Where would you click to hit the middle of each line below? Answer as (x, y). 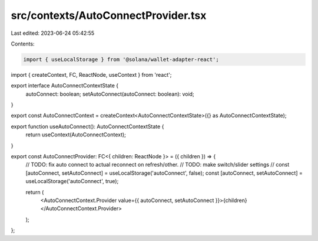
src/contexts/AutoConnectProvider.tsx (109, 15)
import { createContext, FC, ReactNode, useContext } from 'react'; (91, 74)
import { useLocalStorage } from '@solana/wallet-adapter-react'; (121, 59)
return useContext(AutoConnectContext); (76, 135)
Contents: (23, 44)
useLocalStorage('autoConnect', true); (72, 181)
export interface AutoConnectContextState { (65, 86)
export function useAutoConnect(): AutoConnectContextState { (87, 126)
